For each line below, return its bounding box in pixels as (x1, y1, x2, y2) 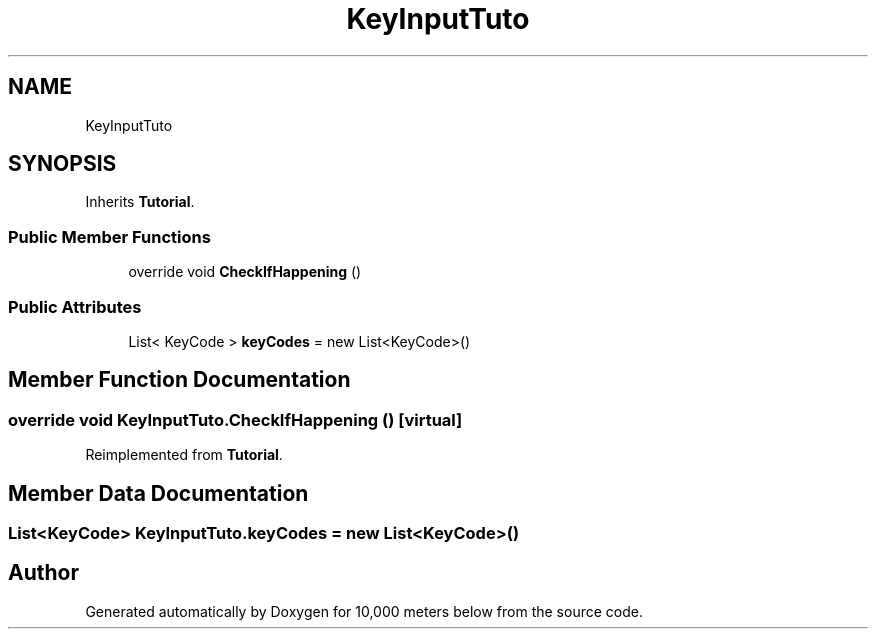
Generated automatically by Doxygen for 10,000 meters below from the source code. (85, 602, 643, 620)
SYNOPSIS (8, 151, 117, 177)
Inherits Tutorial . (85, 193, 195, 211)
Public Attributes (8, 296, 142, 317)
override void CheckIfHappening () (128, 263, 362, 281)
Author (8, 560, 79, 586)
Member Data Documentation (8, 480, 309, 506)
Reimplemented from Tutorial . (85, 446, 283, 464)
